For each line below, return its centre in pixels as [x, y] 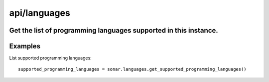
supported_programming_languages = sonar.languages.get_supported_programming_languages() [132, 69]
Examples [25, 46]
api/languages [40, 13]
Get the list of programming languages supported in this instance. [114, 30]
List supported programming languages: [50, 58]
